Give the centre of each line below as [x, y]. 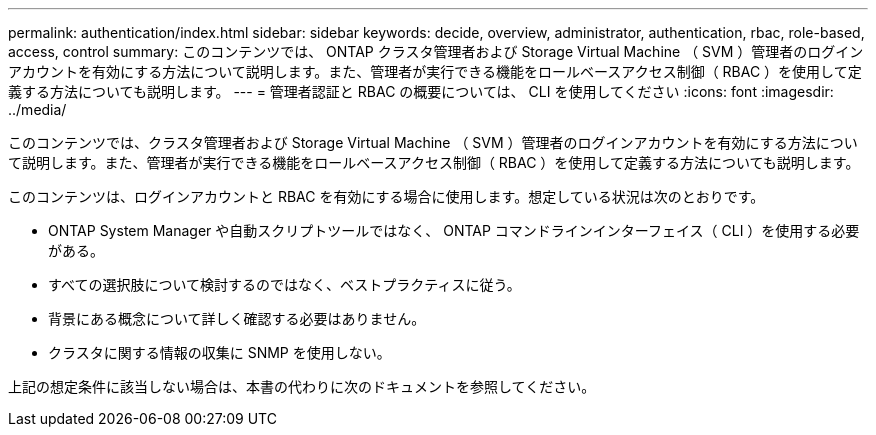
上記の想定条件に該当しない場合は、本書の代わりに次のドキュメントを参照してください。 [302, 386]
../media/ [37, 109]
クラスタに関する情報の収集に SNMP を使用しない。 [219, 352]
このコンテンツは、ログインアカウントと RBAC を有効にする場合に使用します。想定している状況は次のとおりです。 [386, 196]
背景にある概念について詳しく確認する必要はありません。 [237, 318]
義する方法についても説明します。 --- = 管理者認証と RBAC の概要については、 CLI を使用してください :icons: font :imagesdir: [421, 91]
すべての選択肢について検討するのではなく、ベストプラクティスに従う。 [284, 284]
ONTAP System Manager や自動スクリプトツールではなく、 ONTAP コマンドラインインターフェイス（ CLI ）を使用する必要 [454, 230]
